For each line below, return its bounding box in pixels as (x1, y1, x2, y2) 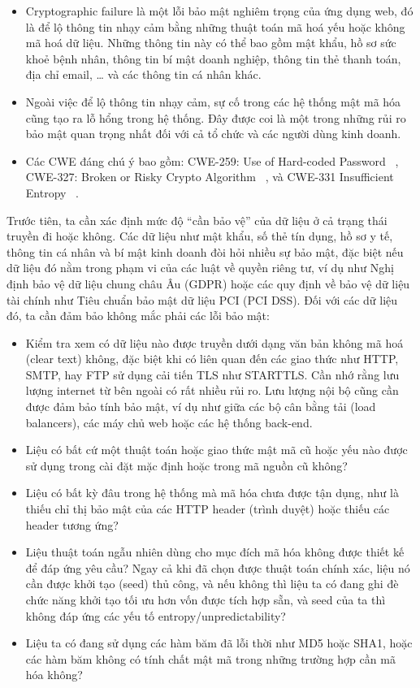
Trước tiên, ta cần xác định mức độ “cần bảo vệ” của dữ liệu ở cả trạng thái (6, 211, 388, 228)
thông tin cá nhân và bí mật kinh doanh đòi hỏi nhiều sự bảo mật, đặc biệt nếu (6, 243, 404, 260)
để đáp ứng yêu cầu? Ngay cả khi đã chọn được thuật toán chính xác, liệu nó (25, 559, 410, 576)
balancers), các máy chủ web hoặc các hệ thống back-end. (25, 413, 313, 431)
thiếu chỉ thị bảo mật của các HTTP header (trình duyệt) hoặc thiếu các (25, 500, 390, 517)
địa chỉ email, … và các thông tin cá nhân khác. (25, 66, 262, 83)
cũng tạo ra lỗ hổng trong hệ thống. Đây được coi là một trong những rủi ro (25, 109, 406, 126)
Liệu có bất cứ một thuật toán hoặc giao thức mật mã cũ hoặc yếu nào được (25, 441, 408, 458)
